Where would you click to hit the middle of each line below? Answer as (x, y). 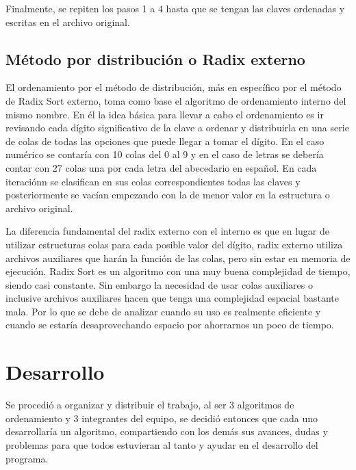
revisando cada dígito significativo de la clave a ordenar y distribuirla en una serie (177, 128)
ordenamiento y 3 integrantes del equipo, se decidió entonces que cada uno (162, 418)
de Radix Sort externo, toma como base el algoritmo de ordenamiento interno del (176, 100)
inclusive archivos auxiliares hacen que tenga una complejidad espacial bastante (172, 298)
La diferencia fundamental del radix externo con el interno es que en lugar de (167, 231)
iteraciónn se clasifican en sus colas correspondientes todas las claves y (153, 181)
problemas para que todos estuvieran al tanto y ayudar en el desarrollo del (162, 444)
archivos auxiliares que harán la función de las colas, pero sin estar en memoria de (178, 258)
